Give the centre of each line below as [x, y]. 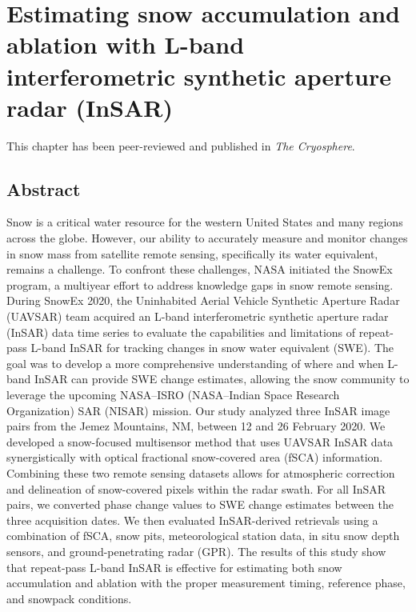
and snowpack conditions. [69, 598]
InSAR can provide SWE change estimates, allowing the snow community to [222, 379]
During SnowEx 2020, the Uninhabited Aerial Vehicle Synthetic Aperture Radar [203, 300]
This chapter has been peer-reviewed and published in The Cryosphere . [181, 145]
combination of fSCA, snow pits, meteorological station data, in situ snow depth [203, 536]
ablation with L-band [126, 44]
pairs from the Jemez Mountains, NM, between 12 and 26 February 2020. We [196, 426]
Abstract [44, 188]
